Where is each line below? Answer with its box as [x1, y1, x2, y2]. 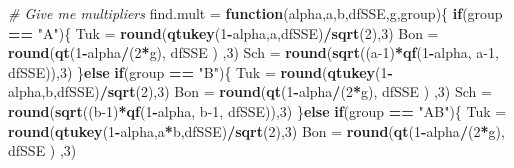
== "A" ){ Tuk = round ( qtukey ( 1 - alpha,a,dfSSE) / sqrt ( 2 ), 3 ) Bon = [8, 22, 439, 43]
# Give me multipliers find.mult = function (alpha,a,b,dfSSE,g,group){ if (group [8, 3, 503, 23]
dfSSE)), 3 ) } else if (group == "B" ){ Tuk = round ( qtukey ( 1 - [8, 61, 393, 82]
